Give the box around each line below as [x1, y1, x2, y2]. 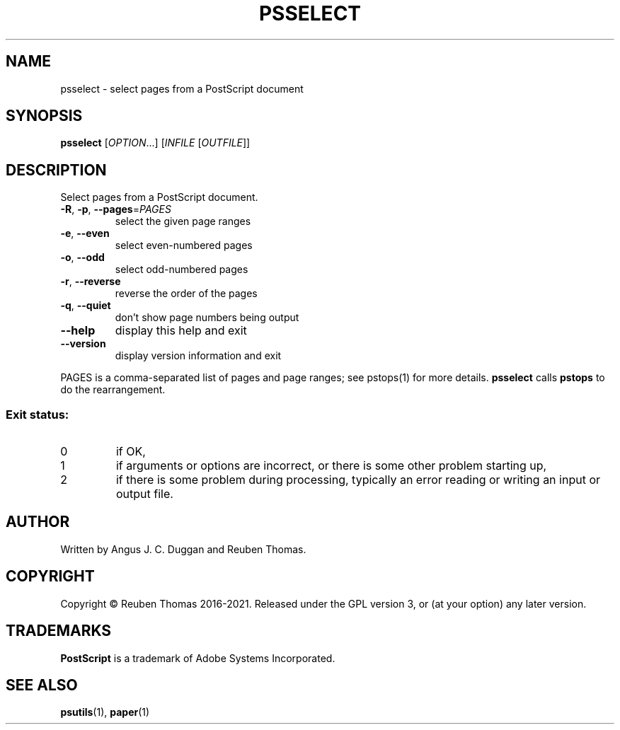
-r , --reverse [60, 275, 121, 288]
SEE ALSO [6, 676, 78, 694]
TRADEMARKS [6, 622, 112, 640]
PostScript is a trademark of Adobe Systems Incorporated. [60, 651, 335, 664]
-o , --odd [60, 251, 105, 264]
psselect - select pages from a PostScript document [60, 82, 304, 95]
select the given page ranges [115, 215, 251, 228]
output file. [115, 487, 173, 502]
